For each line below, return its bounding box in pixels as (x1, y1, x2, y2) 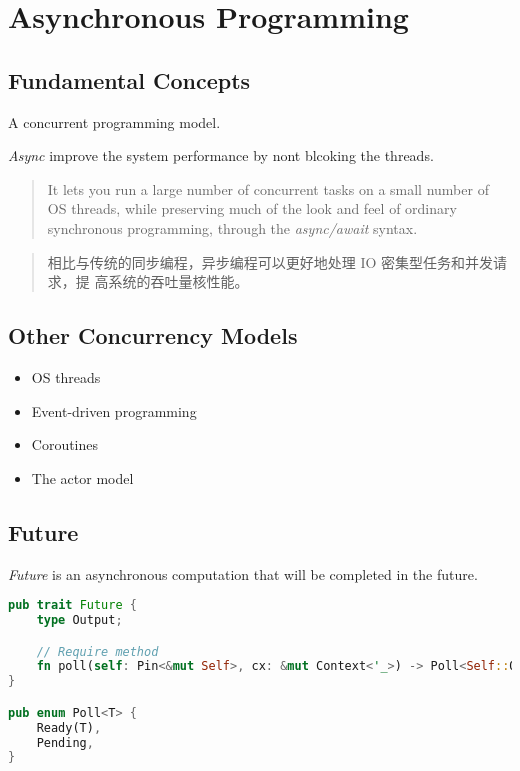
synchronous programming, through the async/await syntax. (47, 217, 418, 238)
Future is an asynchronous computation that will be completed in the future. (8, 563, 478, 584)
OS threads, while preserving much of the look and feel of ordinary (47, 198, 457, 219)
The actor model (31, 467, 134, 488)
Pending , (36, 735, 94, 750)
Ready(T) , (36, 720, 102, 735)
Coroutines (31, 434, 99, 455)
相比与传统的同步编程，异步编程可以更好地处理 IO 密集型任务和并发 (47, 251, 494, 272)
